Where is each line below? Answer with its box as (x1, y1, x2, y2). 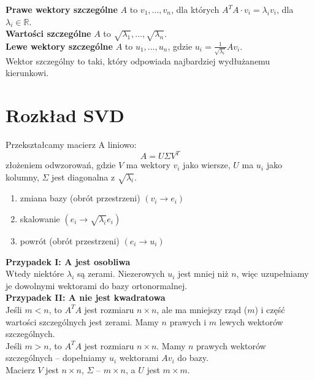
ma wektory (126, 158, 170, 171)
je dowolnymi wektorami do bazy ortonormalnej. (6, 279, 188, 292)
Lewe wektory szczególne (6, 39, 113, 52)
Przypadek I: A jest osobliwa (6, 255, 131, 268)
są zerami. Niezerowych (77, 267, 165, 280)
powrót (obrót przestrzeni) (20, 235, 120, 247)
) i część (255, 303, 285, 316)
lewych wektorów (219, 315, 283, 328)
